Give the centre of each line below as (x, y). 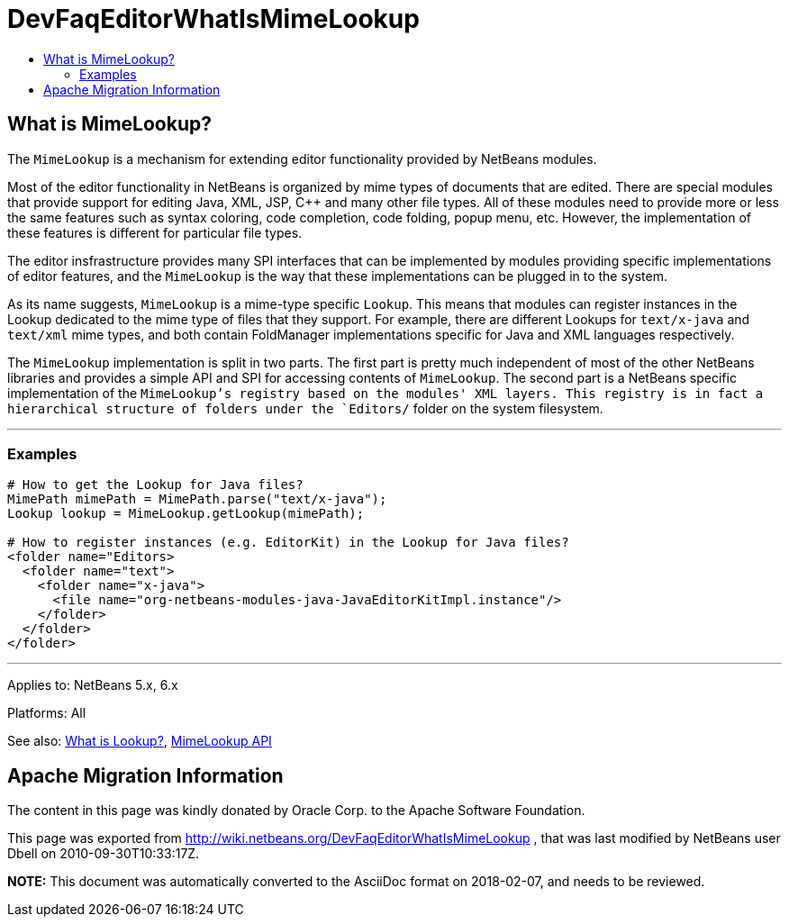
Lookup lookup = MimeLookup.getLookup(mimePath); (186, 514)
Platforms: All (47, 713)
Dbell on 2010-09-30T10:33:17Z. (104, 854)
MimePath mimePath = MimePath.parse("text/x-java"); (197, 499)
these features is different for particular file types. (155, 232)
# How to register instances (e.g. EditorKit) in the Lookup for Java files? (288, 543)
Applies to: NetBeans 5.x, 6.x (93, 685)
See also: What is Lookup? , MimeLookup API (140, 741)
